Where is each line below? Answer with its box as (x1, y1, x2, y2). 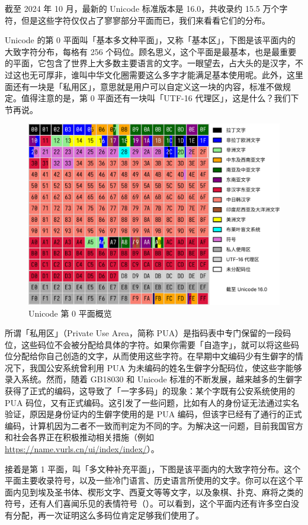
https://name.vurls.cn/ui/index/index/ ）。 (5, 443, 159, 455)
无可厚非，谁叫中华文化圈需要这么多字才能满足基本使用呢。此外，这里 (29, 68, 303, 80)
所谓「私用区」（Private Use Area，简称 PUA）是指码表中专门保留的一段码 (5, 327, 291, 339)
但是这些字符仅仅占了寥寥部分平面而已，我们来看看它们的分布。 (21, 14, 270, 26)
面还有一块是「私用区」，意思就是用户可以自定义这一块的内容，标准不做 (5, 80, 283, 92)
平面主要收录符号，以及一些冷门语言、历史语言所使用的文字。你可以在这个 (5, 474, 295, 487)
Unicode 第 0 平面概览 (28, 307, 112, 319)
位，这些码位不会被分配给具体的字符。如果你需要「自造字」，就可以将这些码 (5, 338, 299, 350)
